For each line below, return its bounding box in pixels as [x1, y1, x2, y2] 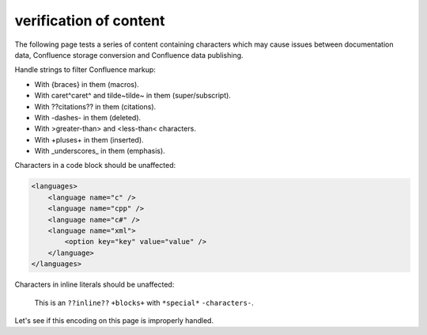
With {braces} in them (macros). [34, 79, 140, 89]
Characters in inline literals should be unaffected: [14, 280, 175, 289]
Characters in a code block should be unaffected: [14, 161, 176, 170]
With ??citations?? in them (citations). [34, 101, 157, 111]
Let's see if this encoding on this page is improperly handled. [14, 315, 213, 325]
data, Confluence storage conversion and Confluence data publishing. [14, 50, 244, 59]
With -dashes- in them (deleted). [34, 112, 142, 122]
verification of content [14, 12, 165, 29]
